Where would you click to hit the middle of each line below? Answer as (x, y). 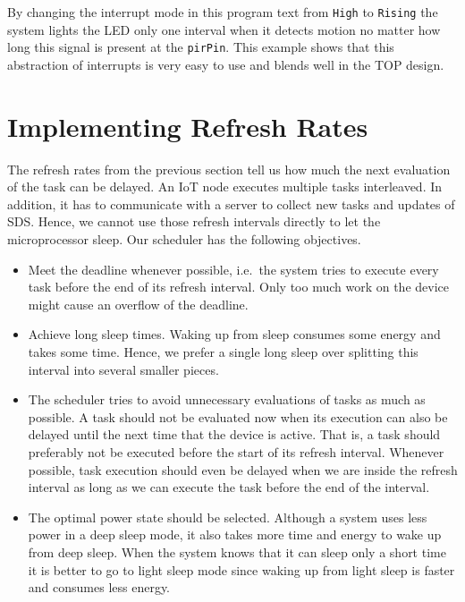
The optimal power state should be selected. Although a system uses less (228, 517)
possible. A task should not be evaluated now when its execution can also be (238, 416)
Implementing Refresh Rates (188, 126)
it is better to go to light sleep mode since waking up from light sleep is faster (241, 569)
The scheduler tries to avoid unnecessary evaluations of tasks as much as (227, 399)
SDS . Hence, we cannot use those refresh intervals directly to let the (194, 221)
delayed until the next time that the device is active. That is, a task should (234, 434)
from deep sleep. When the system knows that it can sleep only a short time (237, 551)
